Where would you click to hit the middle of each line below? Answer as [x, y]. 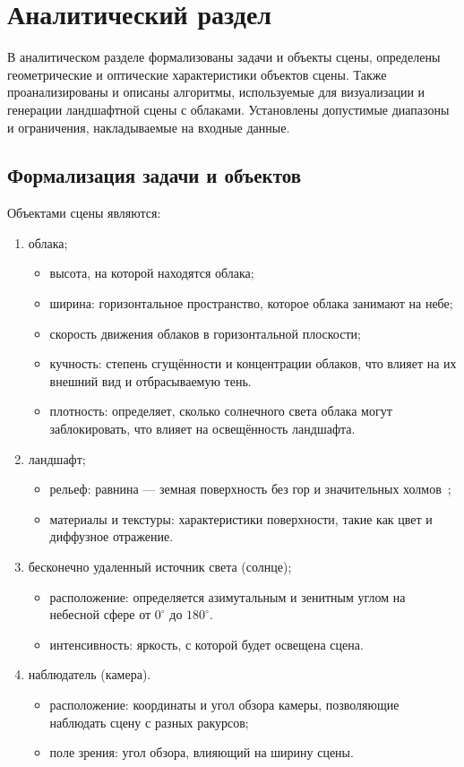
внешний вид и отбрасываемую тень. [150, 380]
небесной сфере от [100, 614]
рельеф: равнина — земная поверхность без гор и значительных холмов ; [250, 489]
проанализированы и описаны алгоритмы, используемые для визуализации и [216, 92]
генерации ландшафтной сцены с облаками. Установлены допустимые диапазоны [228, 109]
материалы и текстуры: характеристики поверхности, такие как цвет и [241, 518]
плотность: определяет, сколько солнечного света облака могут [221, 411]
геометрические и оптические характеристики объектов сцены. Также [197, 74]
